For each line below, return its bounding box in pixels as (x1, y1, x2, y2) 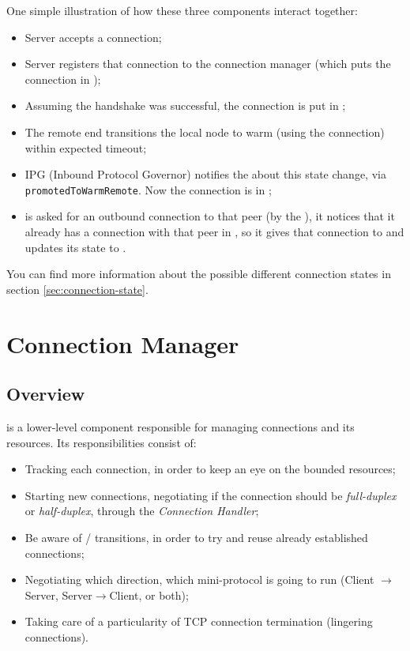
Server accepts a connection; (24, 28, 162, 45)
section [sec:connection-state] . (6, 280, 149, 297)
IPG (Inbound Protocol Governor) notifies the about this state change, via (24, 166, 386, 183)
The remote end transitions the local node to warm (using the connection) (24, 123, 385, 140)
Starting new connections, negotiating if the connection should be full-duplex (24, 487, 397, 503)
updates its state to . (24, 239, 126, 255)
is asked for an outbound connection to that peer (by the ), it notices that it (24, 208, 395, 224)
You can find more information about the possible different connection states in (6, 265, 391, 282)
